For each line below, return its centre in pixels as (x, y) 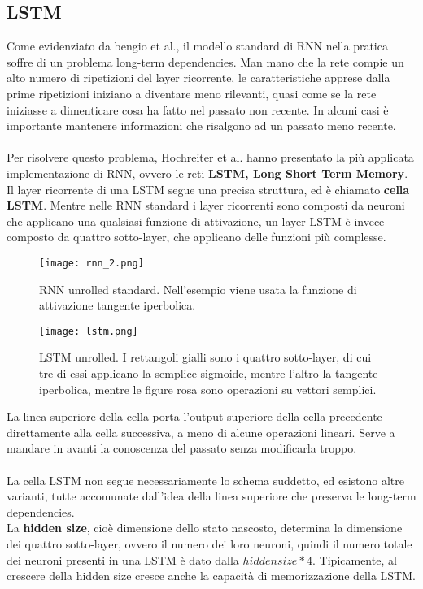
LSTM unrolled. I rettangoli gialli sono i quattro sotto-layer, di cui (205, 357)
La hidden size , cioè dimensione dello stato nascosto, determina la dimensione (205, 528)
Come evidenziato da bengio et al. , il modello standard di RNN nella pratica (197, 46)
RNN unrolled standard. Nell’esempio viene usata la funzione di (198, 289)
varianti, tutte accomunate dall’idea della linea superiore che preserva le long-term (211, 496)
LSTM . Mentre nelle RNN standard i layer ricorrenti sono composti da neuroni (206, 205)
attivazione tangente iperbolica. (118, 305)
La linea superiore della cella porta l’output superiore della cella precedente (194, 416)
